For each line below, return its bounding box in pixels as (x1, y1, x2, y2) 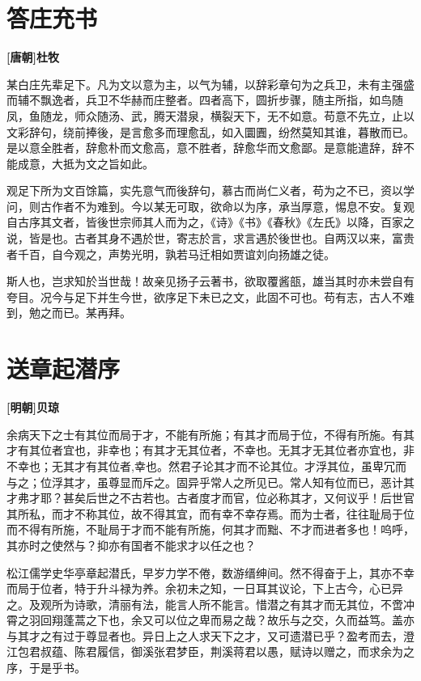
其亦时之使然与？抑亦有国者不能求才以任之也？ (6, 536, 256, 553)
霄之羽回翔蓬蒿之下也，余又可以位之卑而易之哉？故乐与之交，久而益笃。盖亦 (6, 611, 415, 628)
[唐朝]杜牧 (6, 49, 59, 66)
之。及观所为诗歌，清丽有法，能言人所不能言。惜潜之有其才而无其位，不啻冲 (6, 595, 415, 612)
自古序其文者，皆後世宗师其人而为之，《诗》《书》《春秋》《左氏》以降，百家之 (6, 214, 415, 231)
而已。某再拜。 (51, 304, 131, 321)
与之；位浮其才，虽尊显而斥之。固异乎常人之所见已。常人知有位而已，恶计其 (6, 473, 415, 490)
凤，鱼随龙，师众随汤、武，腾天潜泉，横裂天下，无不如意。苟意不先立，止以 (6, 107, 415, 124)
